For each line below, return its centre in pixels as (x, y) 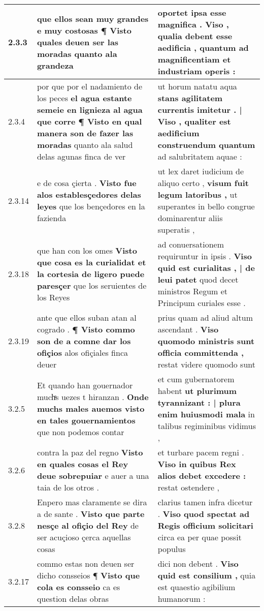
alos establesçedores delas (89, 194)
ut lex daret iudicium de (201, 171)
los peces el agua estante (84, 98)
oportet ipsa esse (192, 12)
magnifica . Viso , (193, 24)
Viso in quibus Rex (197, 464)
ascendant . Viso (188, 329)
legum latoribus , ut (197, 194)
